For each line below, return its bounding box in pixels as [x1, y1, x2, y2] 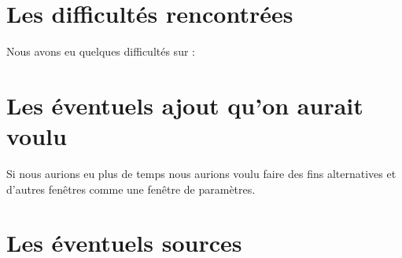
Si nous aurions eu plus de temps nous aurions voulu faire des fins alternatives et [6, 165, 396, 182]
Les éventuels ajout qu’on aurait [6, 89, 363, 121]
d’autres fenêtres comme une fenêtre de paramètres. [6, 180, 256, 197]
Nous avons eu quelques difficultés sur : [6, 43, 195, 60]
